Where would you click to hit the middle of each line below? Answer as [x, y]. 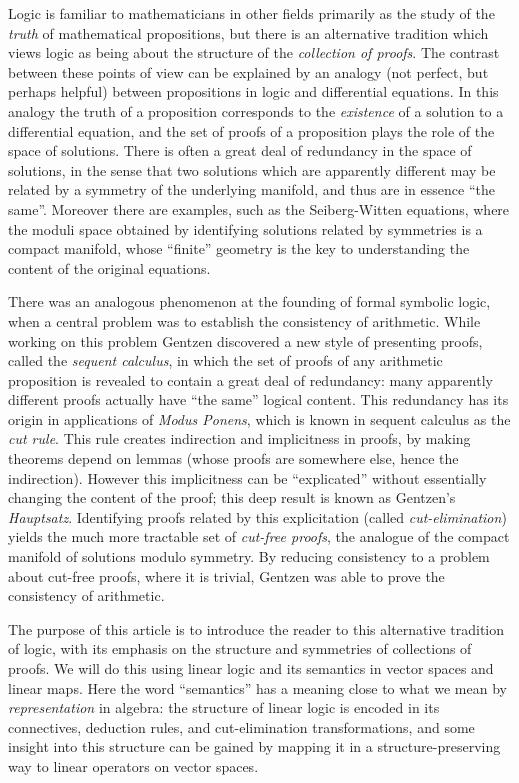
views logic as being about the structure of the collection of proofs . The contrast [254, 52]
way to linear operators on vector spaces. [133, 765]
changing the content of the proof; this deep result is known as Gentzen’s [232, 497]
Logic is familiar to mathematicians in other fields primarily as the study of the [251, 13]
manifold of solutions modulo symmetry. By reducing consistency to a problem [249, 556]
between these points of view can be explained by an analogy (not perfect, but [248, 71]
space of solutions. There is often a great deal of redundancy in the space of [240, 150]
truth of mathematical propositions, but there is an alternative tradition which [248, 32]
